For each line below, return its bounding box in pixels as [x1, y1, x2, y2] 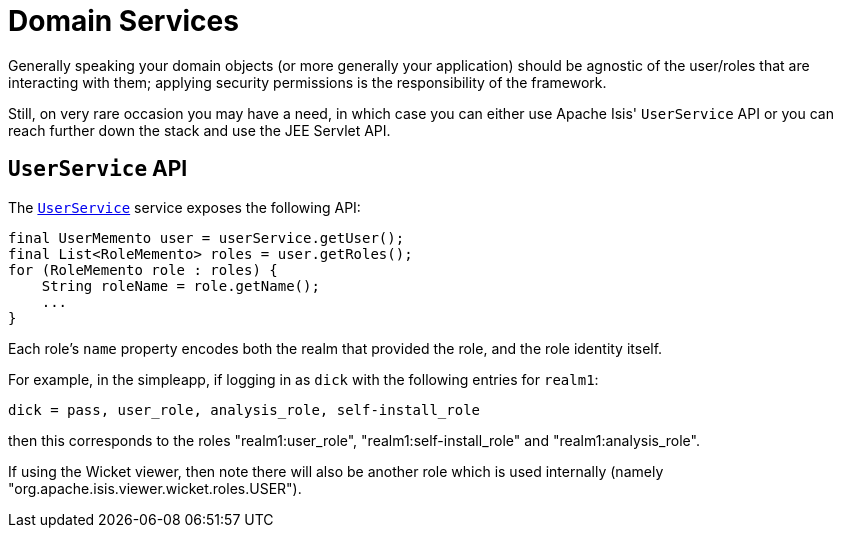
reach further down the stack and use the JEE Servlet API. [8, 121, 391, 139]
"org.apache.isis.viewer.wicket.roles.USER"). [8, 479, 302, 497]
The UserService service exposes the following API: [8, 198, 361, 216]
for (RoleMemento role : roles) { [8, 261, 278, 278]
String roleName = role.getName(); [41, 277, 320, 294]
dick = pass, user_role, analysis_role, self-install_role [8, 401, 481, 418]
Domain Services [8, 4, 239, 38]
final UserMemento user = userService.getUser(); [8, 229, 405, 246]
